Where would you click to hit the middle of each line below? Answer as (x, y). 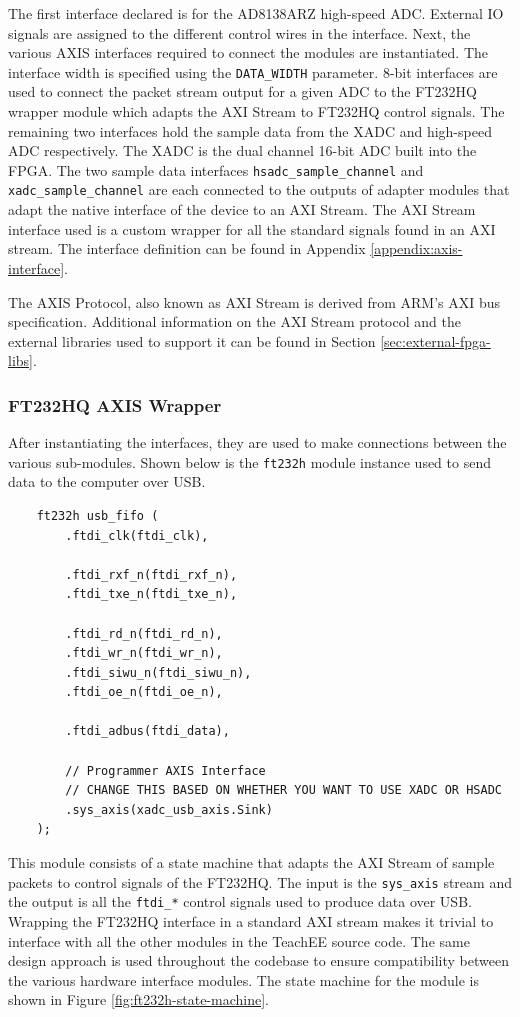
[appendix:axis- (416, 248)
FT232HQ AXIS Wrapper (115, 404)
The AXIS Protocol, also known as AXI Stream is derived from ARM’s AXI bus (254, 301)
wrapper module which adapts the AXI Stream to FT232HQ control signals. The (256, 111)
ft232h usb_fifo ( (97, 515)
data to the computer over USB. (107, 481)
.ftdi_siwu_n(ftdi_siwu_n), (158, 672)
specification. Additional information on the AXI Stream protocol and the (234, 321)
